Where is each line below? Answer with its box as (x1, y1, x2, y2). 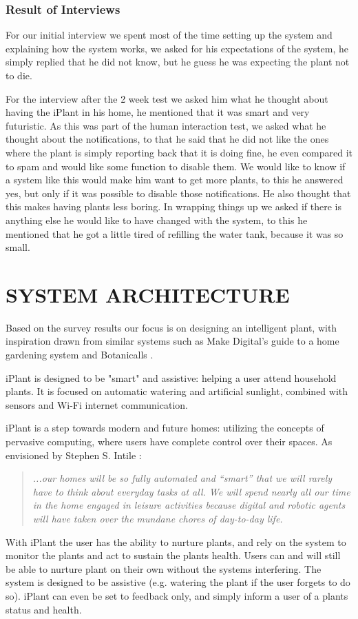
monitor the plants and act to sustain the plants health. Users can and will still (6, 548, 341, 562)
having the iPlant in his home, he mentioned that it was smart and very (6, 105, 310, 119)
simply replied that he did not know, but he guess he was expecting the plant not (6, 54, 350, 69)
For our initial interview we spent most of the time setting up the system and (6, 28, 333, 42)
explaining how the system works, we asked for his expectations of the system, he (6, 41, 349, 55)
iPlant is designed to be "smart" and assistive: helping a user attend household (6, 370, 337, 385)
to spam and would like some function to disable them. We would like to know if (6, 159, 346, 173)
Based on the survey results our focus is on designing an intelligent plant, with (6, 320, 337, 334)
